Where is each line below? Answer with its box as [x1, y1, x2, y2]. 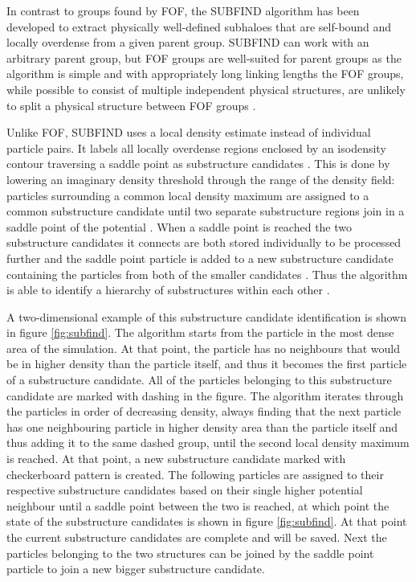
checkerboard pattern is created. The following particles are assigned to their [6, 465, 384, 482]
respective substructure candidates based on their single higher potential [6, 482, 363, 498]
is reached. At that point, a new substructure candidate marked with [6, 450, 346, 467]
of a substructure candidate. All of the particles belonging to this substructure [6, 371, 392, 388]
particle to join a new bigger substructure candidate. [6, 560, 265, 577]
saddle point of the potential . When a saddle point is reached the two [6, 218, 353, 235]
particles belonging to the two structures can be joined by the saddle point [6, 544, 374, 561]
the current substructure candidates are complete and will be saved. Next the [6, 529, 387, 545]
